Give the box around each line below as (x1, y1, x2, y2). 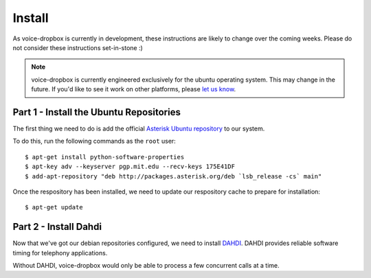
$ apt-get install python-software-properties (25, 153, 185, 161)
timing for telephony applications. (12, 248, 108, 257)
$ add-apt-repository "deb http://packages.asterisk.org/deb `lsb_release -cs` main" (25, 172, 322, 180)
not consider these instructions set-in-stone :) (12, 43, 144, 51)
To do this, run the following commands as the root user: (12, 137, 177, 146)
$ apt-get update (25, 203, 83, 211)
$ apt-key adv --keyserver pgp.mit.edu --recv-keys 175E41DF (25, 163, 235, 171)
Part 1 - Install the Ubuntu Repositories (12, 106, 181, 118)
